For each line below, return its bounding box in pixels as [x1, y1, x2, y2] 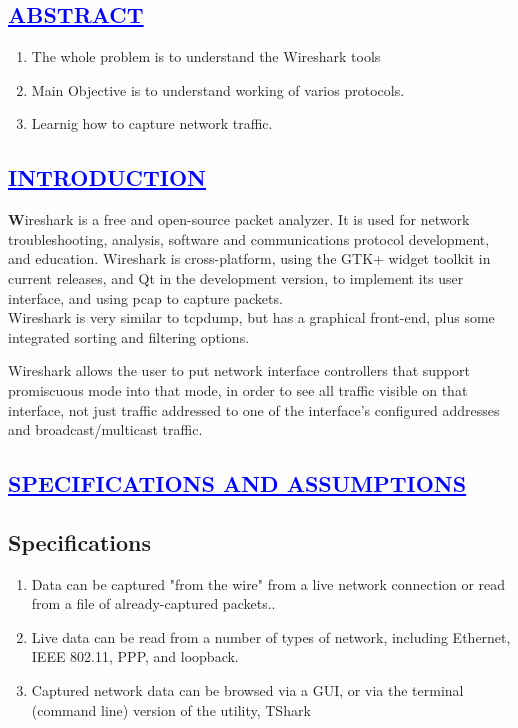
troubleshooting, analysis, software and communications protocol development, [8, 228, 490, 249]
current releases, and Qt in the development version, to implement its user [8, 267, 464, 288]
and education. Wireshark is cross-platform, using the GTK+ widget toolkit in [8, 248, 491, 269]
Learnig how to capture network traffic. [31, 113, 273, 134]
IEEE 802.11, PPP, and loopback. [31, 646, 239, 667]
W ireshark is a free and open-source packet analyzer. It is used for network [8, 209, 470, 230]
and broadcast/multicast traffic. [8, 419, 203, 440]
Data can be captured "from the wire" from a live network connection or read [31, 573, 506, 594]
